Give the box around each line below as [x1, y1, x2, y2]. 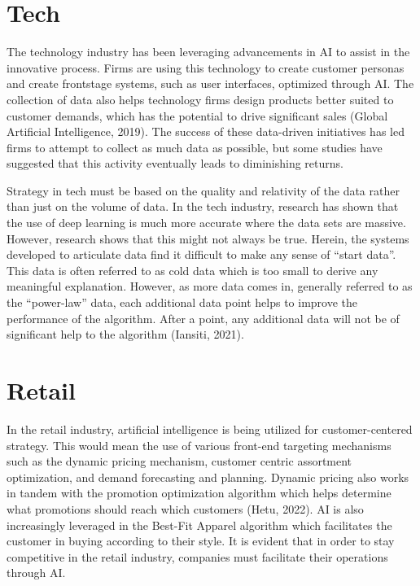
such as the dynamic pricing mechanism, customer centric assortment [7, 453, 352, 470]
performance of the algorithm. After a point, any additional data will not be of [7, 309, 400, 326]
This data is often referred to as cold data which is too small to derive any [7, 261, 378, 278]
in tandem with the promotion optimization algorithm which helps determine [7, 484, 392, 501]
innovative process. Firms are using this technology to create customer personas [7, 59, 405, 76]
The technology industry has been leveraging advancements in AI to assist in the [7, 43, 410, 60]
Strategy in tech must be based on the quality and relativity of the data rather [7, 181, 400, 199]
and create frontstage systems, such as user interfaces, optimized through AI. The [7, 75, 414, 92]
